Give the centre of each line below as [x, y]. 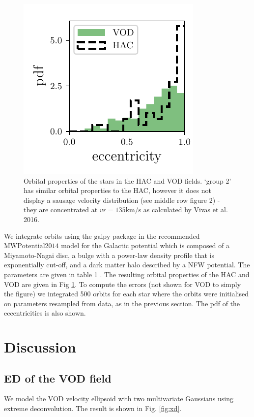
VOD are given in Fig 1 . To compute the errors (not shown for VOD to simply [123, 284]
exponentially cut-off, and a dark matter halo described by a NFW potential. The [127, 265]
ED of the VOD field [58, 378]
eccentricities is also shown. [45, 313]
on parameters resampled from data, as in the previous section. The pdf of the [122, 303]
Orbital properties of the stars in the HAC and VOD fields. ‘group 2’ [127, 180]
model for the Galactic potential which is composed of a [145, 245]
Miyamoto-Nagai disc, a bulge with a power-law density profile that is [109, 255]
